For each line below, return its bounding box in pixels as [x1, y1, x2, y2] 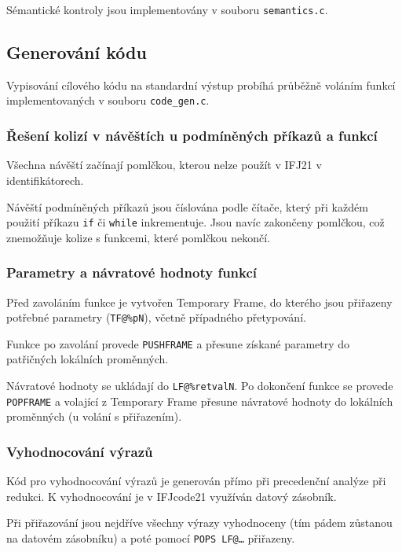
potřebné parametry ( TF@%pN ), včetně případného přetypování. [6, 309, 306, 326]
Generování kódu [6, 40, 147, 64]
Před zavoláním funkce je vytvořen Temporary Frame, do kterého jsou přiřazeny [6, 293, 393, 310]
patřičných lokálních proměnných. [6, 351, 169, 367]
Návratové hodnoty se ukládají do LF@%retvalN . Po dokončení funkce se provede [6, 377, 393, 394]
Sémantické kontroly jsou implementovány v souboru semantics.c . [6, 2, 328, 17]
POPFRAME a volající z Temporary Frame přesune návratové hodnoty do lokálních [6, 392, 393, 409]
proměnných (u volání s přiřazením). [6, 408, 182, 425]
